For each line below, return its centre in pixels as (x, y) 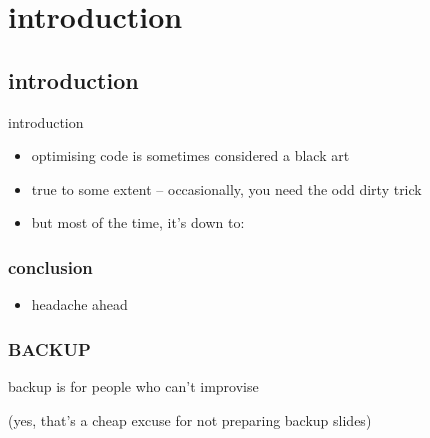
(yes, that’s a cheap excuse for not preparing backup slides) (190, 419)
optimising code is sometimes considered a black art (190, 155)
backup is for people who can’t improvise (133, 385)
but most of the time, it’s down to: (138, 222)
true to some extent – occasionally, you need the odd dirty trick (226, 188)
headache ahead (79, 304)
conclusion (50, 266)
